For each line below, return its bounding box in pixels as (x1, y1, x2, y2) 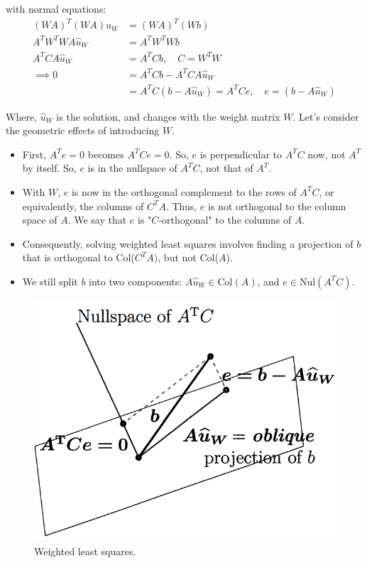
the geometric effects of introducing (6, 123, 160, 138)
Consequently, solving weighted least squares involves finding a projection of (22, 236, 354, 251)
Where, (6, 109, 37, 124)
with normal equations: (6, 1, 106, 16)
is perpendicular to (199, 146, 282, 161)
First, (22, 146, 47, 161)
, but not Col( (158, 250, 219, 265)
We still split (22, 273, 78, 288)
